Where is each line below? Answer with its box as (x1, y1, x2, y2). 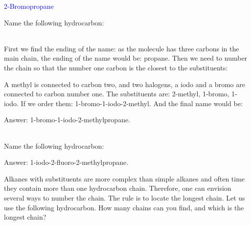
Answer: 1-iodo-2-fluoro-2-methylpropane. (4, 157, 129, 167)
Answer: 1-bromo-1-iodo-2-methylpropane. (4, 114, 131, 125)
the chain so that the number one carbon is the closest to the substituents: (4, 62, 228, 72)
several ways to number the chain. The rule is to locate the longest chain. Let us (4, 192, 245, 202)
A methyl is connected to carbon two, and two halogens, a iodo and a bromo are (4, 79, 245, 89)
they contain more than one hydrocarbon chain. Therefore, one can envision (4, 183, 231, 193)
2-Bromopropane (4, 1, 54, 11)
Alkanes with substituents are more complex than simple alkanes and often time (4, 173, 245, 183)
